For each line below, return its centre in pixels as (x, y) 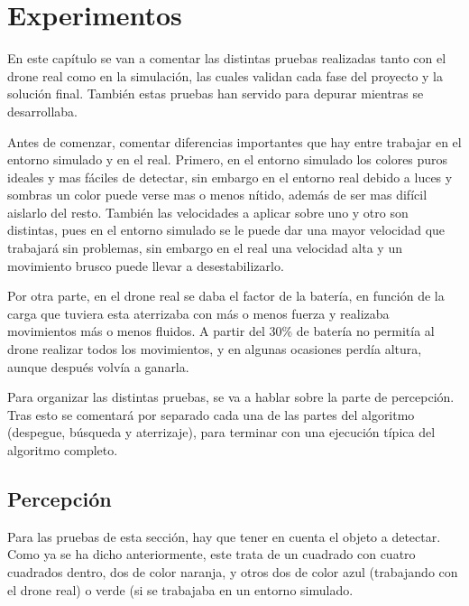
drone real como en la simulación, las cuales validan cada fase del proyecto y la (225, 75)
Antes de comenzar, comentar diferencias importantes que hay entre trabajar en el (234, 141)
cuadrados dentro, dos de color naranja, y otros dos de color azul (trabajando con (233, 571)
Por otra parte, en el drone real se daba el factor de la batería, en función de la (226, 296)
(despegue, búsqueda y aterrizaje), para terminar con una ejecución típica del (221, 432)
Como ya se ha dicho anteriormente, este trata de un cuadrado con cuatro (212, 554)
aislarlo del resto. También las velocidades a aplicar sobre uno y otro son (208, 212)
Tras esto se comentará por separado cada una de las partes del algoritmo (211, 414)
